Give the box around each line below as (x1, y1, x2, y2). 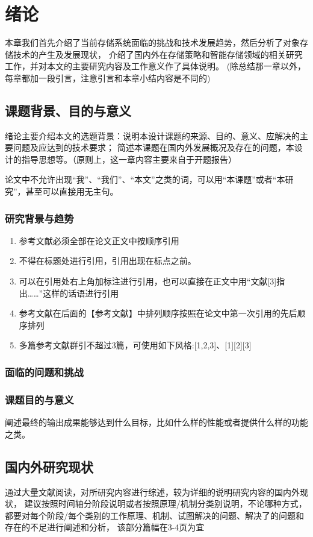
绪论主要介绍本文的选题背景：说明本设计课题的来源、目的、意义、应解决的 (5, 129, 300, 142)
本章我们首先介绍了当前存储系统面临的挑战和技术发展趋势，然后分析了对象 (5, 36, 300, 49)
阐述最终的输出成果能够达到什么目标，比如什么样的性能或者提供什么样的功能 (5, 416, 308, 429)
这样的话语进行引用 (43, 286, 119, 299)
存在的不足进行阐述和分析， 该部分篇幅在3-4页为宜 (5, 521, 205, 533)
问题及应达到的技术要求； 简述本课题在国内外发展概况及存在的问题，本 (13, 141, 294, 154)
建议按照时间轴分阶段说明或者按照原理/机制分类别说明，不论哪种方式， (24, 497, 307, 510)
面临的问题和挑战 (5, 364, 84, 379)
